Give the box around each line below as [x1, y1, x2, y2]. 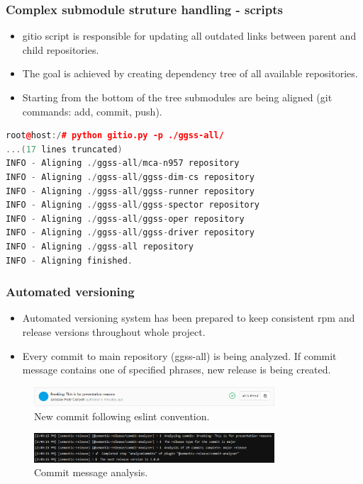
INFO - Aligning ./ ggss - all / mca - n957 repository [6, 158, 240, 169]
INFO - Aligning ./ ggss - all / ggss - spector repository [6, 200, 260, 210]
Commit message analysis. [34, 465, 148, 480]
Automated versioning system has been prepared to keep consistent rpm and [22, 310, 355, 325]
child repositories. [22, 42, 99, 57]
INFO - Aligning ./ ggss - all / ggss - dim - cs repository [6, 171, 255, 182]
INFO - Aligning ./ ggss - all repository [6, 241, 194, 252]
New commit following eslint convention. [34, 408, 210, 423]
